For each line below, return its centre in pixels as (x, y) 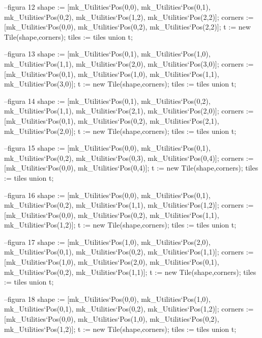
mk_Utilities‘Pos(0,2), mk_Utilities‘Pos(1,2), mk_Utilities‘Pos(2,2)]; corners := (129, 17)
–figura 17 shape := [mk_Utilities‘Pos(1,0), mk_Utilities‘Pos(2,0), (107, 242)
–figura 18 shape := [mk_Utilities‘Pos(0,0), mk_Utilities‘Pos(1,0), (107, 299)
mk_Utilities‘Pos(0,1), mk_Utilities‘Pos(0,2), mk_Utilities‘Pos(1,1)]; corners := (129, 252)
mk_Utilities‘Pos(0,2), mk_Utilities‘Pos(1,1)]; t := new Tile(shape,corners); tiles (130, 272)
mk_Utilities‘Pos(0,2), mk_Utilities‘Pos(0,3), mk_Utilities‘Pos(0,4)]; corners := (129, 158)
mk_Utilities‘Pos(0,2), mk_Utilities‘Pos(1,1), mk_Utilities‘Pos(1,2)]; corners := (129, 205)
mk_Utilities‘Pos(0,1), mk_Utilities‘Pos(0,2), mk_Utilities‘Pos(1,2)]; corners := (129, 309)
